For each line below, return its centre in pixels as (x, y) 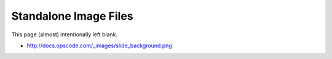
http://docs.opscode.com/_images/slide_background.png (99, 45)
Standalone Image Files (72, 16)
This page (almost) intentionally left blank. (65, 34)
